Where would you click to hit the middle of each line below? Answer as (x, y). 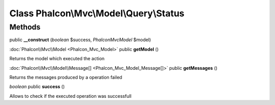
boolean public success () (37, 87)
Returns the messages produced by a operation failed (66, 77)
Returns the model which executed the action (57, 59)
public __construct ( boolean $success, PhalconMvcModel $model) (80, 40)
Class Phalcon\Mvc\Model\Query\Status (97, 13)
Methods (25, 27)
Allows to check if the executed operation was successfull (71, 96)
